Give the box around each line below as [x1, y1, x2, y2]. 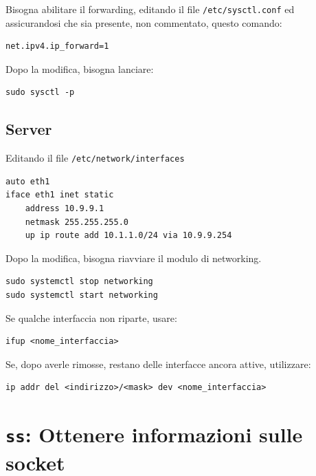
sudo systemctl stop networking [5, 277, 153, 287]
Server [5, 118, 52, 140]
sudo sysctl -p [5, 87, 75, 98]
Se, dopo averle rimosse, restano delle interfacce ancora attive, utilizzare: [5, 356, 311, 371]
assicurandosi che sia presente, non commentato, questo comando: [5, 15, 282, 30]
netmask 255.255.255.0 [25, 217, 128, 227]
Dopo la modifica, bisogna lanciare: [5, 61, 154, 76]
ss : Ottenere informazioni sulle [5, 420, 303, 448]
